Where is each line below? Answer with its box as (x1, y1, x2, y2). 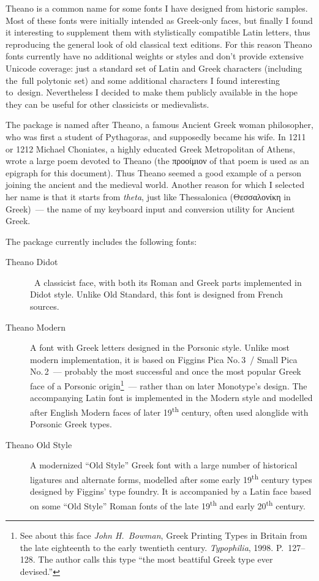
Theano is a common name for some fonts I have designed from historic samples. (6, 2, 308, 14)
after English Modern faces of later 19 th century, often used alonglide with (30, 403, 309, 418)
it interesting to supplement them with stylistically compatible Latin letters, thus (6, 26, 310, 39)
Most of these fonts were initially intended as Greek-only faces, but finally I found (6, 13, 313, 26)
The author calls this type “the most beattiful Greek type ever (38, 553, 273, 566)
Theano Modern (6, 320, 66, 333)
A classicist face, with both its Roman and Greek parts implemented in (34, 276, 302, 288)
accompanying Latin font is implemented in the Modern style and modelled (30, 391, 313, 404)
